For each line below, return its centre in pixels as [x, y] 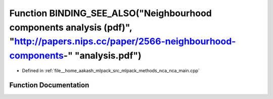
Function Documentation [49, 85]
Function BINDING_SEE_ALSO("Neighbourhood [110, 13]
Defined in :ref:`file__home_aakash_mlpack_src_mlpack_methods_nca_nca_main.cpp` [111, 70]
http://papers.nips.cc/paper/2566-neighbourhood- [125, 42]
